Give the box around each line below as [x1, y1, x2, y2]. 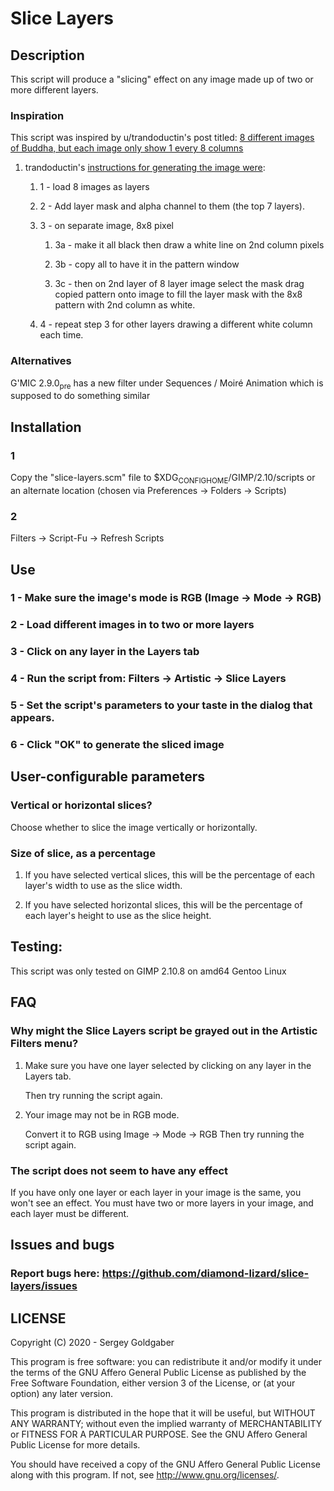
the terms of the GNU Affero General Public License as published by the [10, 1367, 307, 1378]
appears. [10, 711, 55, 725]
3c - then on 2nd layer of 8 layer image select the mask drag [54, 278, 305, 290]
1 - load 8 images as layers [39, 181, 150, 193]
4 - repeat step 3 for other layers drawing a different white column [39, 318, 313, 331]
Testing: [10, 938, 63, 956]
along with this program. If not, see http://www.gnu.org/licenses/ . [10, 1469, 280, 1481]
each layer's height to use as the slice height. [24, 910, 212, 922]
